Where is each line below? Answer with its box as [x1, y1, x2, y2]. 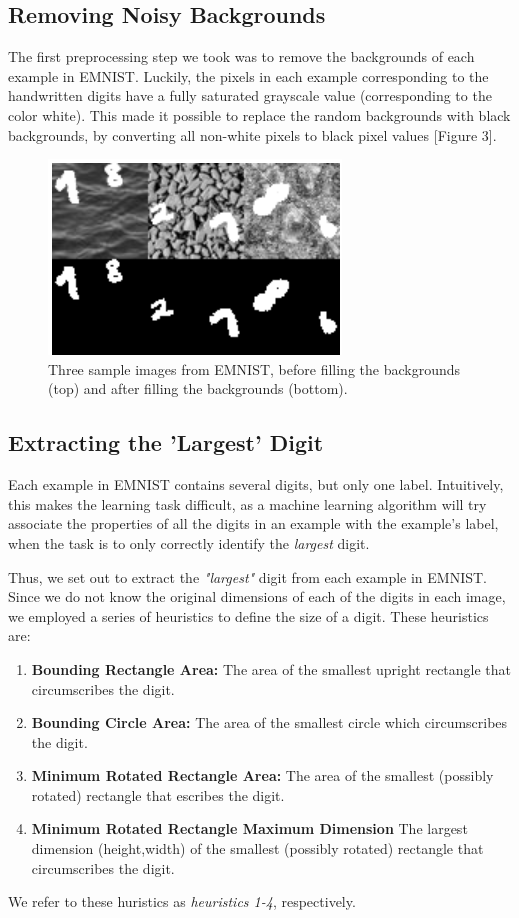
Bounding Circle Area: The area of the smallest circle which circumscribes [31, 712, 508, 733]
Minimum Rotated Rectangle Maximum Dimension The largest [31, 818, 468, 839]
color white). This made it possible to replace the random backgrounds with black [8, 104, 511, 125]
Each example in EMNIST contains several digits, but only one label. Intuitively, [8, 474, 504, 495]
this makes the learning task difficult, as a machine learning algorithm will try [8, 493, 487, 514]
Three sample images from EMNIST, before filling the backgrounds [48, 358, 461, 379]
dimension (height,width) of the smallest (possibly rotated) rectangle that [31, 838, 484, 859]
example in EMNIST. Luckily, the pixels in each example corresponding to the [8, 65, 489, 86]
